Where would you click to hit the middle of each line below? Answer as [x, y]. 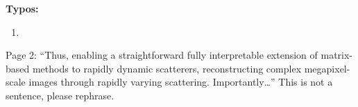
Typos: [22, 8]
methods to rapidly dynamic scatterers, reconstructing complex [167, 68]
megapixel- [327, 68]
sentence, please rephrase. [60, 95]
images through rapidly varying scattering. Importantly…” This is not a [181, 82]
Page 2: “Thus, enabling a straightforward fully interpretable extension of [162, 55]
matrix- [337, 55]
